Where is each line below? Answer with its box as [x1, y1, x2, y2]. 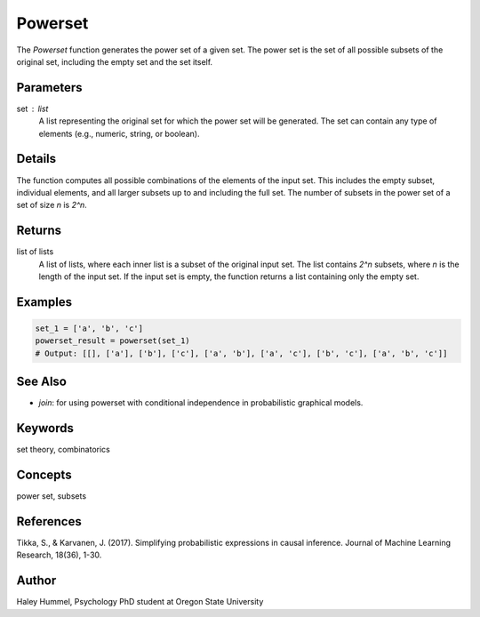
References [16, 514, 82, 529]
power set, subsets [16, 491, 87, 501]
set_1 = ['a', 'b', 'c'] [35, 324, 144, 333]
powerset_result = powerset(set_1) [35, 336, 190, 346]
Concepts [16, 468, 72, 482]
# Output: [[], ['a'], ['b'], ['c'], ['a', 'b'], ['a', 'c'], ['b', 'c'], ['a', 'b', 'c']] [35, 348, 448, 358]
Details [16, 151, 57, 166]
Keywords [16, 421, 75, 436]
